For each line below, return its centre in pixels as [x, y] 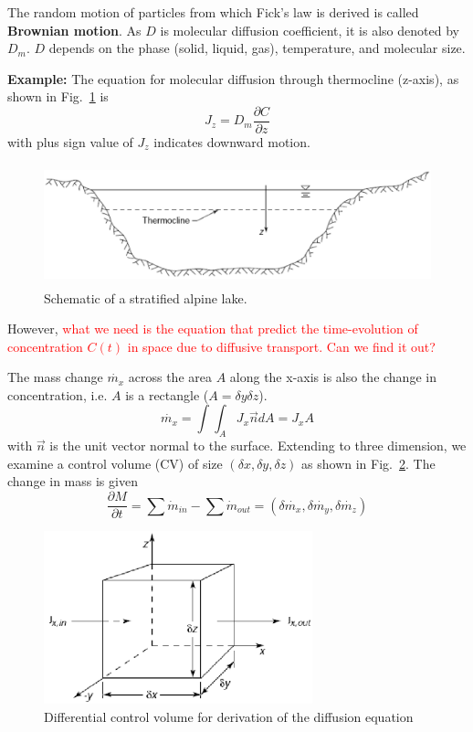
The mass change [55, 377]
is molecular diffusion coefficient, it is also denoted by [310, 30]
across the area [170, 377]
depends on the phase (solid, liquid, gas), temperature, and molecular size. [257, 48]
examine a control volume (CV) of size [115, 463]
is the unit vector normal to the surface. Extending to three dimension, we [258, 446]
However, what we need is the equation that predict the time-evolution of [213, 329]
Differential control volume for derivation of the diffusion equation [229, 716]
